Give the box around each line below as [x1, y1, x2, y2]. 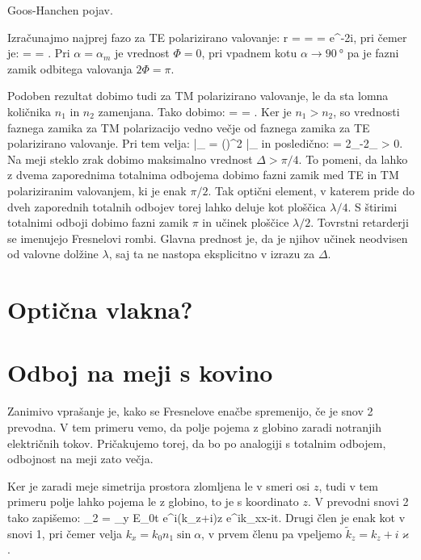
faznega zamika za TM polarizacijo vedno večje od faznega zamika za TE [7, 119, 370, 136]
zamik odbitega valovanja [7, 60, 133, 77]
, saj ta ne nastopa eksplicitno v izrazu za [108, 245, 315, 262]
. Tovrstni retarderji [310, 214, 409, 231]
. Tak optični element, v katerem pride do [208, 182, 415, 199]
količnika [7, 102, 52, 119]
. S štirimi [347, 198, 398, 215]
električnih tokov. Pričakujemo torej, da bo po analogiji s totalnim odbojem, [7, 434, 386, 451]
